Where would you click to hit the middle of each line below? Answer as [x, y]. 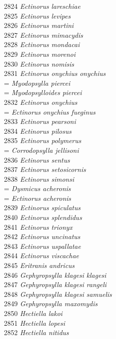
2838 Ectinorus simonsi [39, 179]
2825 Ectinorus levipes [37, 15]
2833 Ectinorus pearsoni [40, 121]
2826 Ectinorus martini [39, 25]
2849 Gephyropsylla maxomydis [51, 303]
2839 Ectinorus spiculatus [42, 207]
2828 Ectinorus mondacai [42, 44]
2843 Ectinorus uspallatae [43, 246]
